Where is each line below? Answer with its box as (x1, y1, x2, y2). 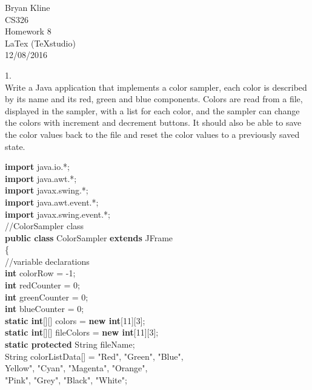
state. (5, 140, 25, 152)
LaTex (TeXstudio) (5, 36, 76, 49)
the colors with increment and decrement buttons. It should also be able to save (5, 116, 302, 129)
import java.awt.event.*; (5, 195, 99, 208)
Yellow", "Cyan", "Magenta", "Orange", (5, 362, 148, 374)
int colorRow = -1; (5, 267, 76, 279)
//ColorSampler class (5, 219, 84, 232)
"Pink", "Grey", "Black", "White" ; (5, 373, 127, 386)
